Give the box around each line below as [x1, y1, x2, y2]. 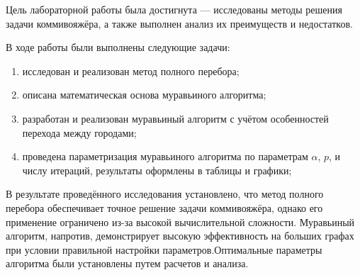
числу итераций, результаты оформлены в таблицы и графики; [22, 162, 292, 177]
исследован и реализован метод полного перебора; [22, 63, 240, 78]
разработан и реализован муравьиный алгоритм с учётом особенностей [22, 111, 329, 125]
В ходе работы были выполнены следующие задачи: [6, 40, 230, 55]
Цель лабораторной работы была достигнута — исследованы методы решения [6, 2, 342, 16]
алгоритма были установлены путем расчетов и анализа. [6, 256, 249, 271]
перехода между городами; [22, 125, 137, 140]
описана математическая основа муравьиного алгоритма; [22, 87, 266, 102]
